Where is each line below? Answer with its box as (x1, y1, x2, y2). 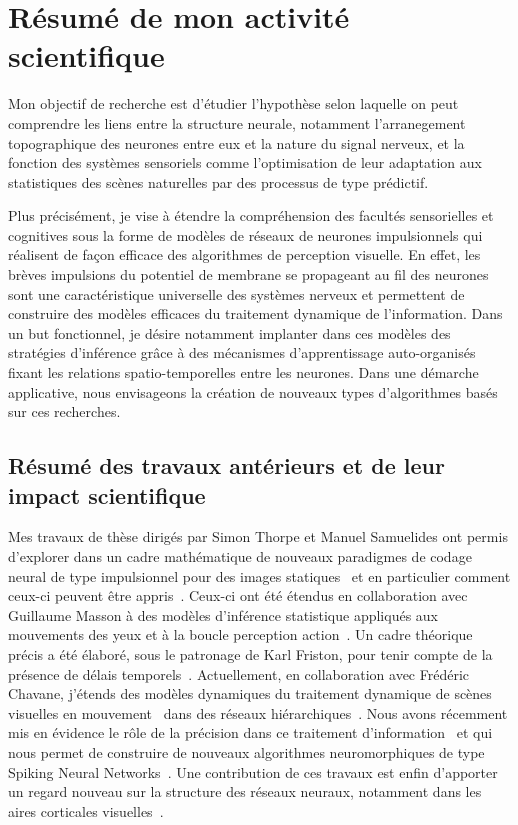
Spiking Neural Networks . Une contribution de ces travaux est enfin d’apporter (8, 761, 498, 782)
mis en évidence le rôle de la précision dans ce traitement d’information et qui (8, 722, 493, 743)
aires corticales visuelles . (8, 800, 164, 821)
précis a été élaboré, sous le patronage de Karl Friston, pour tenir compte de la (8, 643, 493, 664)
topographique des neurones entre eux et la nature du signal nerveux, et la (8, 132, 465, 153)
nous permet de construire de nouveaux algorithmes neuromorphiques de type (8, 741, 485, 762)
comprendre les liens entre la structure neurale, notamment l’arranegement (8, 112, 466, 133)
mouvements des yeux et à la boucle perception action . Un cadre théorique (8, 624, 473, 645)
